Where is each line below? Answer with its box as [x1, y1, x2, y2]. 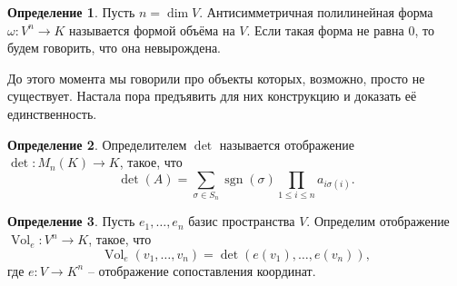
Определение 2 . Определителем [7, 134, 187, 153]
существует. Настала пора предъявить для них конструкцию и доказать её [7, 86, 417, 105]
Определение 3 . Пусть [7, 212, 135, 231]
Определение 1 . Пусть [7, 3, 135, 21]
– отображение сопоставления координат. [87, 261, 316, 280]
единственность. [7, 104, 97, 123]
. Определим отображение [306, 212, 450, 231]
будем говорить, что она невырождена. [7, 38, 222, 57]
